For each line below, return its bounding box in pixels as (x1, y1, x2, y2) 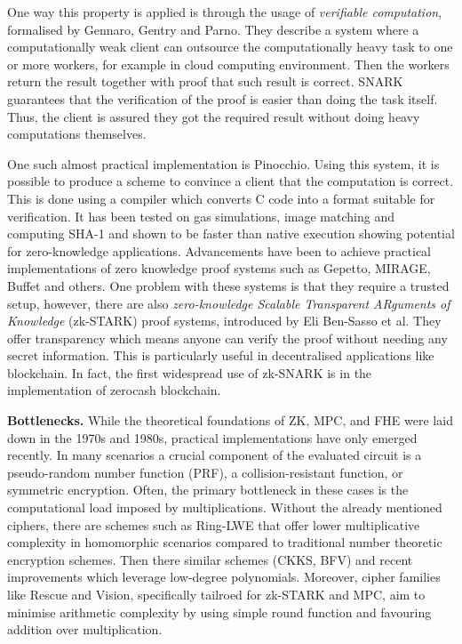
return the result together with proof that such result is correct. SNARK (7, 72, 403, 91)
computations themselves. (7, 125, 147, 143)
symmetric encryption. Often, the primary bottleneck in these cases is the (7, 480, 409, 499)
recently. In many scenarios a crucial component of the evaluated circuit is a (7, 446, 422, 464)
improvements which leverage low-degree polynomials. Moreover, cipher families (7, 568, 441, 586)
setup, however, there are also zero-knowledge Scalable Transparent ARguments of (7, 294, 450, 312)
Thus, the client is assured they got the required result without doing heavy (7, 107, 420, 125)
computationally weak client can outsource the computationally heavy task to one (7, 37, 453, 56)
